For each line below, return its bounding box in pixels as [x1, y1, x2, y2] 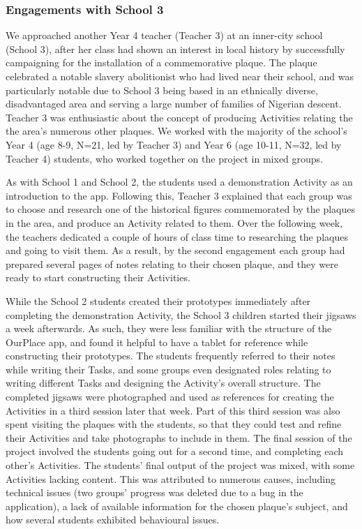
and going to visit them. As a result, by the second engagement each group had [6, 243, 345, 258]
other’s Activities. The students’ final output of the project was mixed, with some [6, 458, 355, 472]
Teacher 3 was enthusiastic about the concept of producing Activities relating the [6, 110, 353, 124]
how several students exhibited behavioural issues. [6, 512, 220, 527]
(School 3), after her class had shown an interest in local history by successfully [6, 41, 345, 56]
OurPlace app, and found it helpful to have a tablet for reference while [6, 334, 308, 349]
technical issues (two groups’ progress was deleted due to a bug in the [6, 485, 303, 500]
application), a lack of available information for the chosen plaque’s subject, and [6, 498, 348, 513]
